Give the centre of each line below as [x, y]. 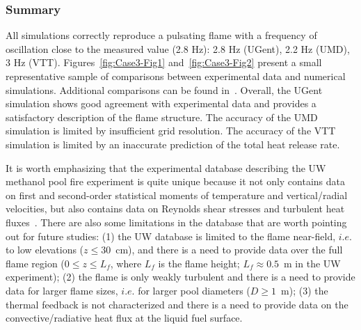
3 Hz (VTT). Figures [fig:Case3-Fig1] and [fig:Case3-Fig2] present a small [164, 62]
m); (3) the [305, 290]
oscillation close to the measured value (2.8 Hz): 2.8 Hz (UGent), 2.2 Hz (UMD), [178, 48]
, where [126, 263]
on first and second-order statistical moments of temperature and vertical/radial [177, 195]
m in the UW [312, 263]
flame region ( [35, 263]
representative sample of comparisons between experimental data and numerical [176, 76]
